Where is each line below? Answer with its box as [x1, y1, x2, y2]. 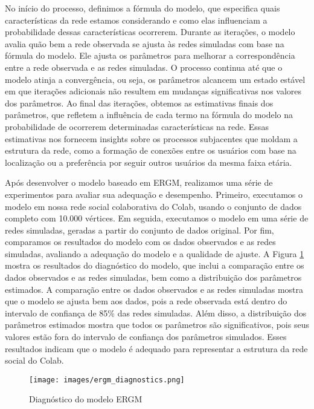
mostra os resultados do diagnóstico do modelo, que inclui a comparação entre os [5, 259, 304, 272]
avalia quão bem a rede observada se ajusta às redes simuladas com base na [5, 37, 284, 50]
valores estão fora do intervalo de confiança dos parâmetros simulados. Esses [5, 330, 287, 343]
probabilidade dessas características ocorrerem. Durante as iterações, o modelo [5, 25, 295, 38]
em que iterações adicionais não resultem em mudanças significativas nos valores [5, 85, 302, 97]
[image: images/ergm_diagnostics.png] [29, 375, 185, 384]
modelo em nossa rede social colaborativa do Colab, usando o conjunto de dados [5, 200, 302, 212]
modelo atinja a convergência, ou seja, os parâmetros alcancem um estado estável [5, 73, 306, 85]
